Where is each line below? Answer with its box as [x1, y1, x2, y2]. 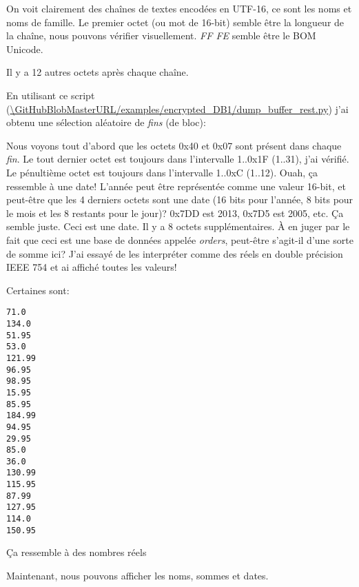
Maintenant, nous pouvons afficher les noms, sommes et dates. [6, 568, 269, 582]
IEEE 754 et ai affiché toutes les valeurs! [6, 260, 177, 274]
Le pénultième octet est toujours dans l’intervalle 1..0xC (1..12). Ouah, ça [6, 165, 318, 179]
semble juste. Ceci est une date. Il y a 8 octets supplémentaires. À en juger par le [6, 219, 350, 234]
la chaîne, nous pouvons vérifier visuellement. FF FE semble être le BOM [6, 28, 316, 43]
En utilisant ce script [6, 87, 95, 102]
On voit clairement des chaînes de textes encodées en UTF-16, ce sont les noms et [6, 1, 352, 15]
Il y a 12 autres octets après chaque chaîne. [6, 65, 189, 79]
